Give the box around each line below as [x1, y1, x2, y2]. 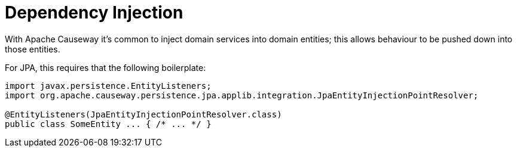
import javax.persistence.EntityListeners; [5, 80, 212, 91]
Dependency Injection [5, 2, 183, 23]
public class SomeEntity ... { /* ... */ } [5, 119, 212, 129]
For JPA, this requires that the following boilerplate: [5, 62, 206, 73]
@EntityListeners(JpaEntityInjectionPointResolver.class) [5, 109, 282, 119]
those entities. [5, 44, 60, 54]
